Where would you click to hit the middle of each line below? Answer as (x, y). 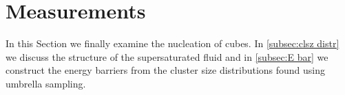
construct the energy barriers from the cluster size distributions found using (166, 70)
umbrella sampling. (46, 83)
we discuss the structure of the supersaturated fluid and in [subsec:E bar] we (167, 56)
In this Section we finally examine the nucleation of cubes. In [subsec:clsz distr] (172, 43)
